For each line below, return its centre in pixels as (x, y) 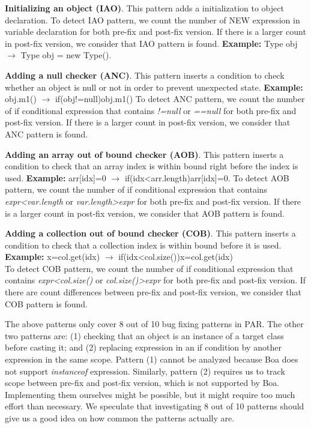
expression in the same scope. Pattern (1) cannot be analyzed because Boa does (152, 359)
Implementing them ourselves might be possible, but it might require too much (150, 394)
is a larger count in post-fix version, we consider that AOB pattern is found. (145, 213)
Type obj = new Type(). (66, 55)
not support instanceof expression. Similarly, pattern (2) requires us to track (145, 371)
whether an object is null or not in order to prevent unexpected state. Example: (154, 87)
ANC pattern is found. (47, 134)
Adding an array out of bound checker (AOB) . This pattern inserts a (144, 154)
